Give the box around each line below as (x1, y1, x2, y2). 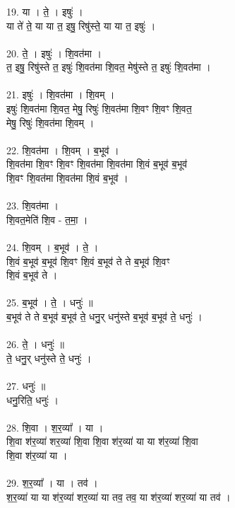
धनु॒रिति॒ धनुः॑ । (6, 392, 59, 407)
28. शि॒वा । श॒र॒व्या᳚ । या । (6, 420, 104, 434)
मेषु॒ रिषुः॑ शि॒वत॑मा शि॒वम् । (6, 115, 95, 129)
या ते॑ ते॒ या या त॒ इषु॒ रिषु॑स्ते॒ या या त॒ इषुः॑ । (6, 18, 156, 33)
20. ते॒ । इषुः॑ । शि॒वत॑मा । (6, 45, 102, 60)
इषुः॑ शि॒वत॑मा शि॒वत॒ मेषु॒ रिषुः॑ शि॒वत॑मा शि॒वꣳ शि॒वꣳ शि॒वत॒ (6, 101, 192, 116)
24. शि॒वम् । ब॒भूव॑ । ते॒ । (6, 240, 99, 255)
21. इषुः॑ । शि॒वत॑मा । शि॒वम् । (6, 87, 115, 102)
